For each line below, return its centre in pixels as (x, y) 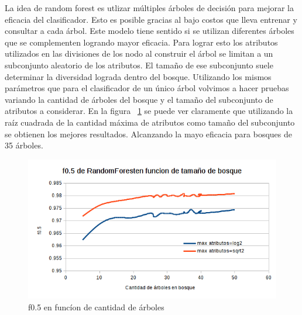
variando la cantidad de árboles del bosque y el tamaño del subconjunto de (139, 99)
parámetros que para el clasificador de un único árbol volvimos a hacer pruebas (147, 88)
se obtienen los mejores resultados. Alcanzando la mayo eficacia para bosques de (148, 134)
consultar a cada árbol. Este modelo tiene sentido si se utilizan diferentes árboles (150, 31)
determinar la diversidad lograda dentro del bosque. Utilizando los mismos (138, 76)
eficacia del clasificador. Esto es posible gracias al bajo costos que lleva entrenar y (151, 19)
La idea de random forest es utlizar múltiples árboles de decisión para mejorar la (149, 8)
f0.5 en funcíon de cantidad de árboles (96, 307)
